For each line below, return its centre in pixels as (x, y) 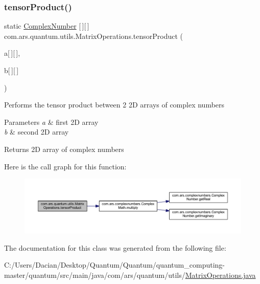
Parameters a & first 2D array (51, 122)
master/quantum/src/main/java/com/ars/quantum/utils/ (95, 275)
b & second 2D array (37, 132)
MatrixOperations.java (220, 275)
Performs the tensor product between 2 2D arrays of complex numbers (114, 105)
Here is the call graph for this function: (65, 166)
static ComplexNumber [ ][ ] (47, 26)
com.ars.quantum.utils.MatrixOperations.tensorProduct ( (93, 36)
